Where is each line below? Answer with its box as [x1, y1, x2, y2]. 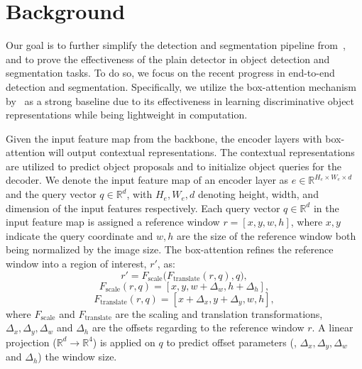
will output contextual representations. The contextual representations [48, 145, 355, 160]
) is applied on [92, 334, 155, 349]
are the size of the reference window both [177, 228, 356, 243]
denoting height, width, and [197, 187, 319, 202]
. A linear [312, 320, 353, 335]
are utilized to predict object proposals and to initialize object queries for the [6, 158, 341, 173]
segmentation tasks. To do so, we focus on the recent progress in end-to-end [6, 65, 335, 80]
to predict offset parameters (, [166, 334, 297, 349]
